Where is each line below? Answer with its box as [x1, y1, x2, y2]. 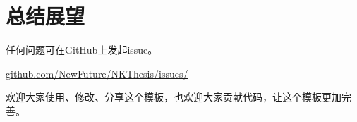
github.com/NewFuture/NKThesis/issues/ [6, 66, 188, 80]
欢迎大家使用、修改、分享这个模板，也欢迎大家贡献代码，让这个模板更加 [6, 90, 341, 104]
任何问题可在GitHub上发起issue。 [6, 42, 158, 57]
